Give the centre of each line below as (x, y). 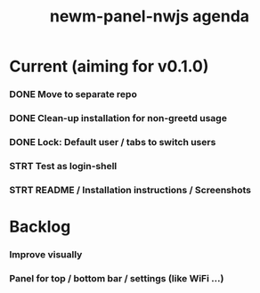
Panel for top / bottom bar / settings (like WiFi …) (117, 278)
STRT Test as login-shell (63, 166)
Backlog (40, 227)
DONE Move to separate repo (73, 94)
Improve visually (46, 254)
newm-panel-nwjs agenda (150, 16)
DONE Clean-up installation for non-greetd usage (118, 118)
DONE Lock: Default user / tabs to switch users (113, 142)
